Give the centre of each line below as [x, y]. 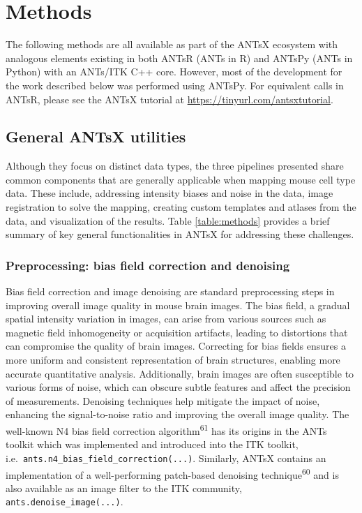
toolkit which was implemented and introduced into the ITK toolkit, [152, 444]
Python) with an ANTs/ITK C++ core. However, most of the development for [174, 72]
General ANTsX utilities [96, 136]
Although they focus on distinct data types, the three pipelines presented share [175, 166]
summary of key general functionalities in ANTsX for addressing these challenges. [180, 234]
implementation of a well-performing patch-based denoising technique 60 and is [172, 473]
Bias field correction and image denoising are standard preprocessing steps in [170, 291]
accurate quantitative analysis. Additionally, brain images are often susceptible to [180, 373]
